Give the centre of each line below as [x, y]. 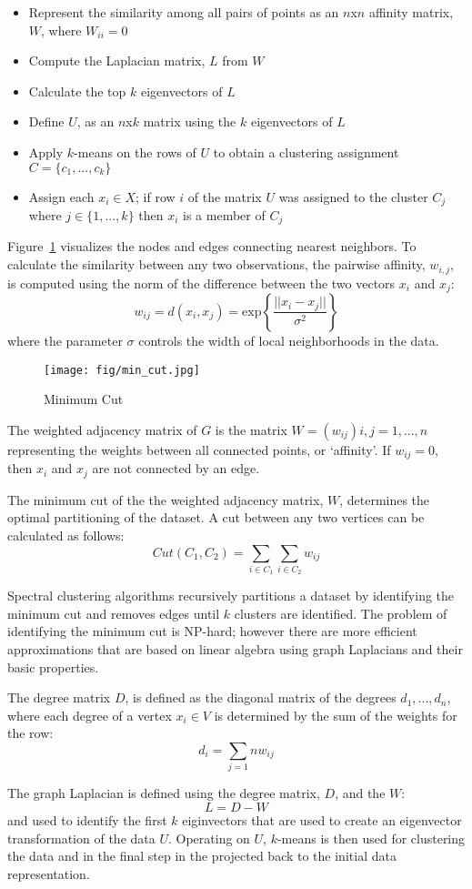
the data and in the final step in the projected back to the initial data [202, 856]
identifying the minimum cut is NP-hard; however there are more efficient [212, 631]
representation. [49, 873]
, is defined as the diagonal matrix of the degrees [261, 697]
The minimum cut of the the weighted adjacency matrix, [166, 499]
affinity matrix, [411, 12]
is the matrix [251, 429]
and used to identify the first [87, 819]
